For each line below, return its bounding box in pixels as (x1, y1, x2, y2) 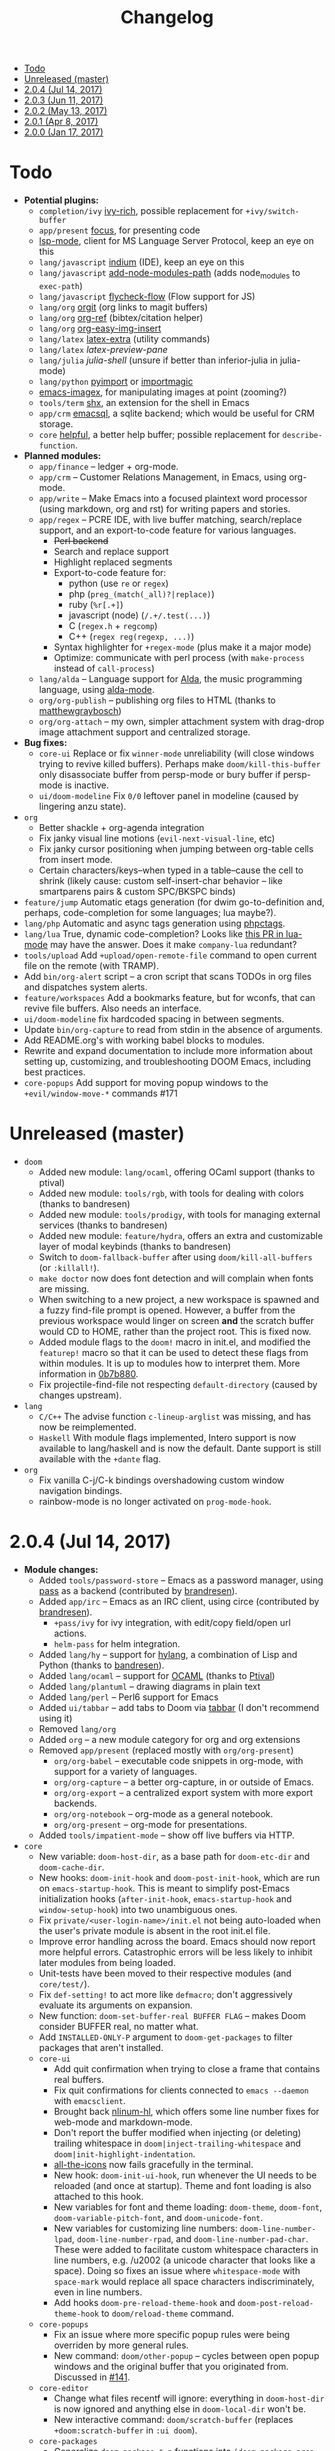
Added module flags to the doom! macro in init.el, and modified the (38, 1336, 311, 1348)
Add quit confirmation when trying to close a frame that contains (53, 2062, 321, 2075)
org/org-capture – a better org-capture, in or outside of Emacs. (53, 1776, 314, 1788)
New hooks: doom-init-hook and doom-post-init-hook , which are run (38, 1871, 321, 1883)
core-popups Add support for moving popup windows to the (23, 1076, 269, 1088)
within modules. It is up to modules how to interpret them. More (38, 1357, 301, 1369)
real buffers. (53, 2073, 105, 2085)
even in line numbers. (53, 2286, 143, 2298)
